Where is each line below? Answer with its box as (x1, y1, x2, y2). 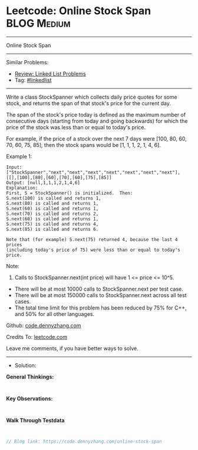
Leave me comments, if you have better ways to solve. (6, 344, 138, 352)
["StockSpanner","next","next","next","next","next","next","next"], (6, 169, 181, 175)
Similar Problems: (6, 58, 49, 66)
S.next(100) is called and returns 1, (6, 195, 101, 201)
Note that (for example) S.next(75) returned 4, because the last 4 (6, 236, 178, 243)
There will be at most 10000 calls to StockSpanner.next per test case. (14, 285, 184, 292)
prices (6, 242, 22, 247)
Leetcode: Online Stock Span (6, 4, 151, 18)
